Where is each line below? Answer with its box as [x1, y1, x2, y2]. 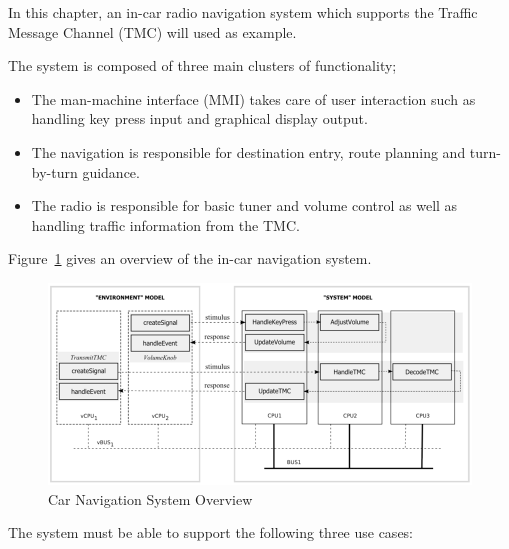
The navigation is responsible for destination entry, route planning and [31, 141, 466, 162]
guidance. [82, 161, 140, 182]
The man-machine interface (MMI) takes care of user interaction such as [31, 88, 476, 109]
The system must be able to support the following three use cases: [8, 522, 414, 543]
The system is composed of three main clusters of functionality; [8, 55, 397, 76]
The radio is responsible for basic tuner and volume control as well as [31, 195, 458, 216]
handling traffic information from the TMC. [31, 214, 300, 235]
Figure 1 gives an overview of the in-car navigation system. [8, 248, 372, 269]
